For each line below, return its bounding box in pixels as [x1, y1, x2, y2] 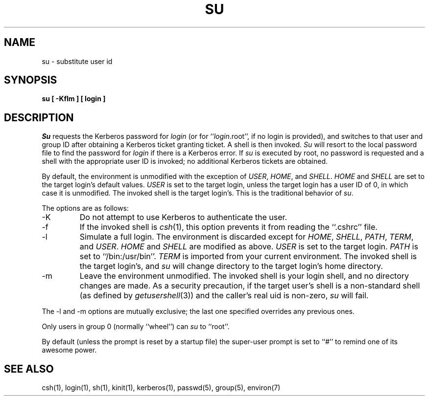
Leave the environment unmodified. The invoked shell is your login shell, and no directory [79, 271, 409, 281]
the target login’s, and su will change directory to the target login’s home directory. [79, 261, 383, 271]
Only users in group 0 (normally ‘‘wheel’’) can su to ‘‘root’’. [42, 322, 230, 331]
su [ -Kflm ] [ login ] [42, 94, 106, 103]
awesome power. [42, 346, 97, 355]
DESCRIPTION [4, 111, 74, 124]
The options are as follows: [42, 204, 129, 213]
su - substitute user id [42, 57, 113, 66]
